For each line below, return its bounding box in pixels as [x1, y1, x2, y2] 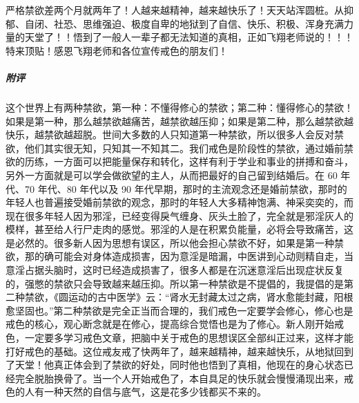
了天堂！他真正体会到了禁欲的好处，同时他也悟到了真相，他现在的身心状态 [6, 357, 344, 372]
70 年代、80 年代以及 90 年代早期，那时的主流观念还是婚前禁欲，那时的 [24, 181, 347, 196]
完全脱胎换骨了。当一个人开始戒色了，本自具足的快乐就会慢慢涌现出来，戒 [14, 371, 353, 385]
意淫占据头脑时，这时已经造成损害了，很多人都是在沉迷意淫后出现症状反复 [6, 263, 344, 277]
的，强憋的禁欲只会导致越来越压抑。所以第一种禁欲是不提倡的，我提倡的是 [6, 276, 344, 290]
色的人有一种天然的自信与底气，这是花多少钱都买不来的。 [6, 384, 266, 399]
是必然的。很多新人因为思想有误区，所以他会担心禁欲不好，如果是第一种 [6, 235, 334, 250]
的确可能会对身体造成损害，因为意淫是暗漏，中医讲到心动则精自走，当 [34, 249, 353, 263]
